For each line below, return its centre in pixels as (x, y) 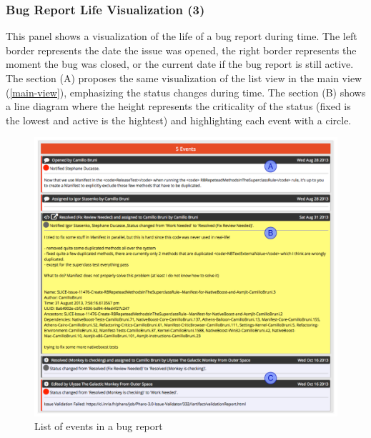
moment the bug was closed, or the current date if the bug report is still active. (180, 64)
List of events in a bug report (99, 426)
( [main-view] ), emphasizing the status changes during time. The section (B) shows (186, 92)
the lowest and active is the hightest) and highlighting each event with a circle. (179, 120)
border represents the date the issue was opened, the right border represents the (181, 50)
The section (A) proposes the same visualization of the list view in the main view (184, 78)
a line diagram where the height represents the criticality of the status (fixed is (178, 106)
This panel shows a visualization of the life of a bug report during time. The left (182, 36)
